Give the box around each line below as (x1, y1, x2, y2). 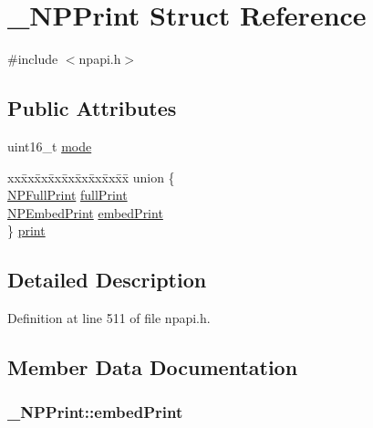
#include (7, 49, 58, 68)
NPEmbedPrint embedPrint (7, 203, 163, 222)
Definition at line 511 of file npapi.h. (7, 308, 211, 328)
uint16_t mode (7, 136, 92, 155)
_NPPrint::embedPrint (7, 401, 183, 423)
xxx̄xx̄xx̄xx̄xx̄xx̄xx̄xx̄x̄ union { (7, 167, 175, 186)
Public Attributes (7, 94, 177, 122)
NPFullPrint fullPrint (7, 185, 128, 204)
